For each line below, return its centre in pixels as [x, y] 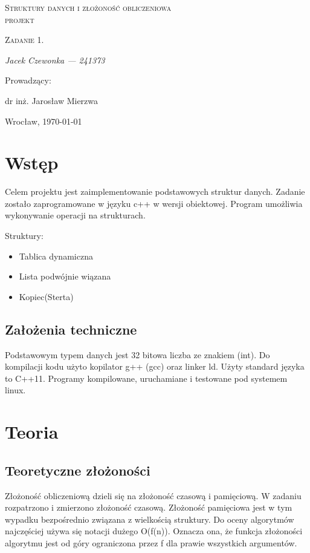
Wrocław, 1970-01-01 [44, 121]
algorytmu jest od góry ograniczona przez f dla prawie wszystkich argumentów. [151, 542]
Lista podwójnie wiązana [65, 276]
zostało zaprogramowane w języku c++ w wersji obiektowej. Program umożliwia [154, 203]
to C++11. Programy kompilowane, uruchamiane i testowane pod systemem [146, 378]
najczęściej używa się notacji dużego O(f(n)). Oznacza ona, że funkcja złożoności [154, 531]
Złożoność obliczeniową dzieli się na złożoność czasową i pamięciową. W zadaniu [153, 495]
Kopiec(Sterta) [46, 296]
